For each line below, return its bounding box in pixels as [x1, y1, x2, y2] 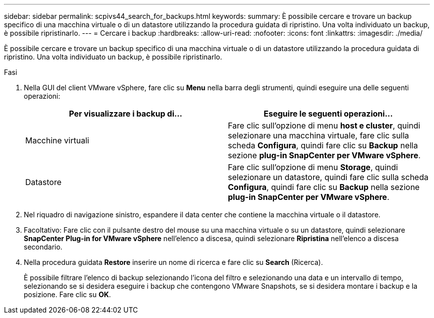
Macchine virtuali [25, 135, 89, 145]
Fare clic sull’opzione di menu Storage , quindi [228, 162, 398, 172]
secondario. [24, 243, 62, 251]
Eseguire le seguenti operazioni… [264, 109, 393, 119]
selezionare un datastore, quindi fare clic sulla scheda [228, 172, 429, 182]
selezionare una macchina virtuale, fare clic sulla [228, 130, 409, 140]
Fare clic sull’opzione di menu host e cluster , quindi [228, 121, 421, 130]
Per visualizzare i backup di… [69, 109, 182, 119]
